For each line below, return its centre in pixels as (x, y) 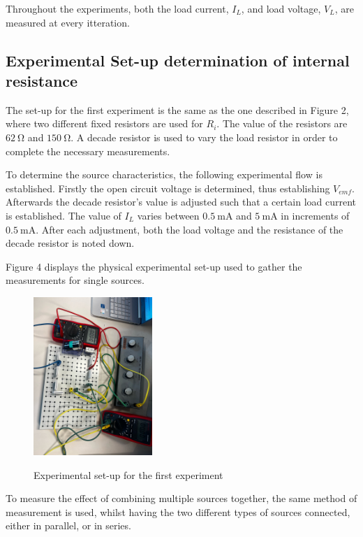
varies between (168, 215)
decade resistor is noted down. (70, 243)
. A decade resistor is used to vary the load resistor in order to (204, 137)
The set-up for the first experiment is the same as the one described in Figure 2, (177, 109)
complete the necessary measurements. (88, 151)
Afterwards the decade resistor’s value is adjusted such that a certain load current (181, 202)
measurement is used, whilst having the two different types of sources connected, (178, 511)
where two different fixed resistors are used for (104, 123)
